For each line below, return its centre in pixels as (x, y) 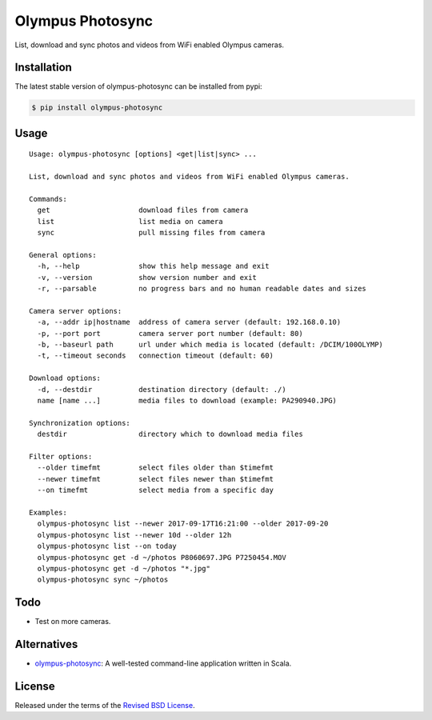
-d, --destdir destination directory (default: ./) (162, 389)
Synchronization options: (80, 423)
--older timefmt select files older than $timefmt (155, 468)
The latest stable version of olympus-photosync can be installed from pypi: (139, 86)
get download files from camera (143, 210)
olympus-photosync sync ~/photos (103, 580)
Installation (43, 68)
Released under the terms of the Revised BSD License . (105, 705)
